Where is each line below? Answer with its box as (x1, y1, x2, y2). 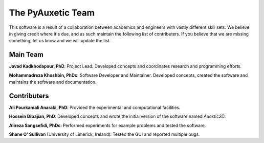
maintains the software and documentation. (9, 79, 97, 85)
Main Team (9, 51, 44, 59)
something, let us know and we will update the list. (9, 38, 111, 44)
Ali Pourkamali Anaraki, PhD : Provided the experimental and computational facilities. (9, 105, 181, 110)
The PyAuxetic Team (9, 7, 95, 18)
